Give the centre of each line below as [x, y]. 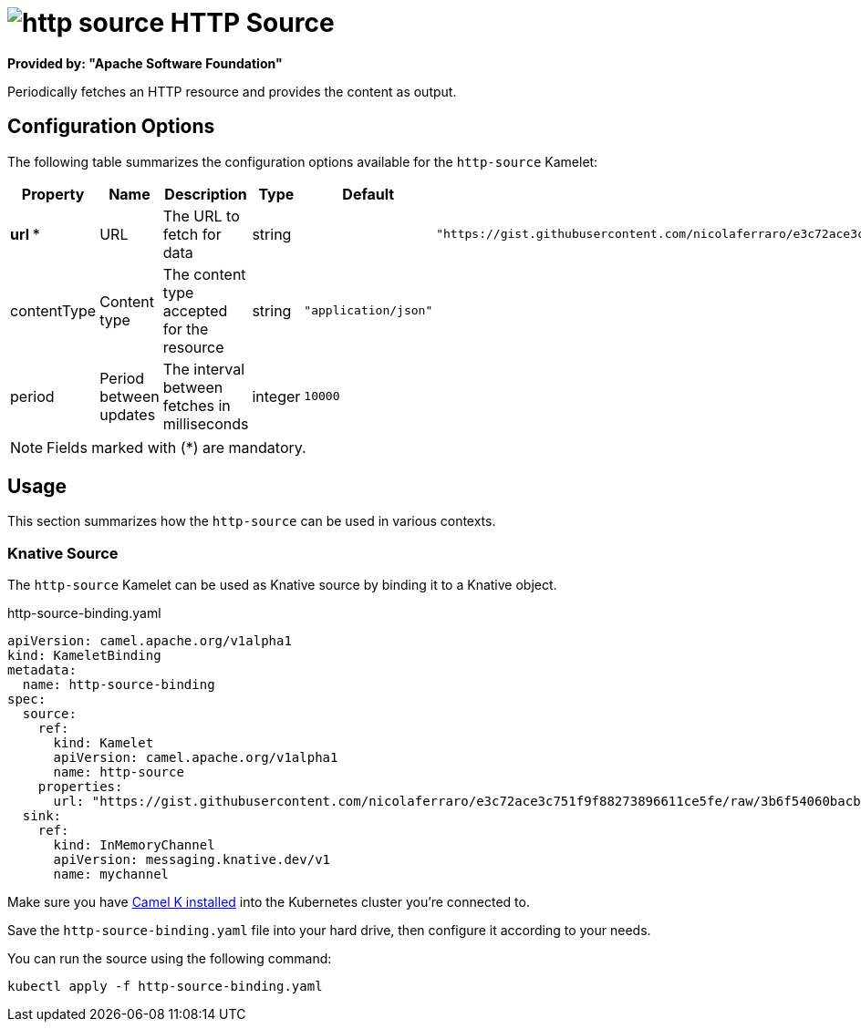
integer [276, 396]
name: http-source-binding [119, 685]
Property [53, 194]
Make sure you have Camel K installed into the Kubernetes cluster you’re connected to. [269, 902]
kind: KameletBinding [84, 656]
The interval [204, 369]
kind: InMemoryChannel [134, 845]
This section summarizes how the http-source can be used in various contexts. [252, 521]
